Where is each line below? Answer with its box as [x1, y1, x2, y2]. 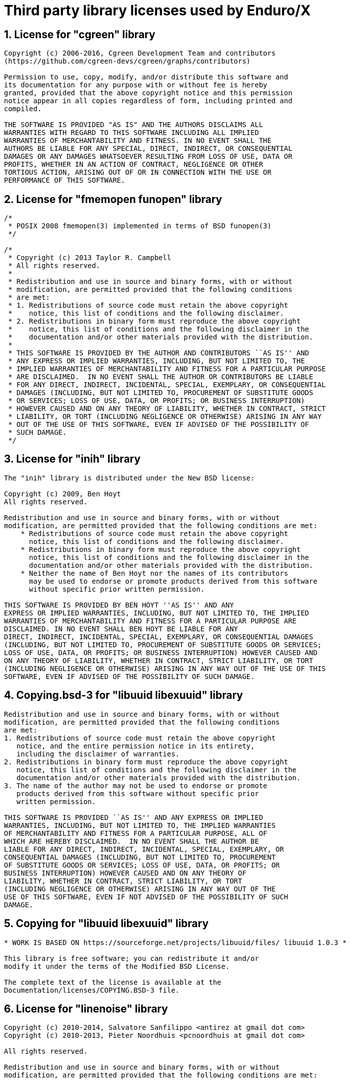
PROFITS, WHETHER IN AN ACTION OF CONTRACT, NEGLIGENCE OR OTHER [4, 160, 263, 169]
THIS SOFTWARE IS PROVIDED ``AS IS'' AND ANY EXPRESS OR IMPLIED [4, 813, 263, 821]
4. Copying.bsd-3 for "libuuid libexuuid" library [4, 689, 243, 702]
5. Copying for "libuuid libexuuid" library [4, 917, 209, 930]
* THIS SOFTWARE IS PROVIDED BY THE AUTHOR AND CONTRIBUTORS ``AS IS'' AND [8, 349, 309, 357]
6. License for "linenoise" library [4, 1002, 168, 1015]
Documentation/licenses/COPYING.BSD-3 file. [4, 986, 180, 994]
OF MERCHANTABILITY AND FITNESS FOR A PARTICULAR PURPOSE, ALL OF [4, 829, 268, 837]
